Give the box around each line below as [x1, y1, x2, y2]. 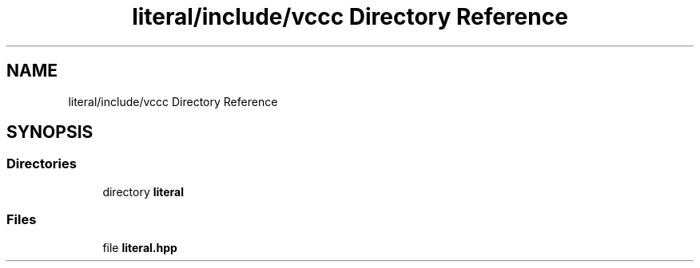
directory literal [102, 184, 185, 199]
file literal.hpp [102, 240, 177, 254]
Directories [6, 156, 77, 172]
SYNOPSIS [6, 122, 93, 143]
